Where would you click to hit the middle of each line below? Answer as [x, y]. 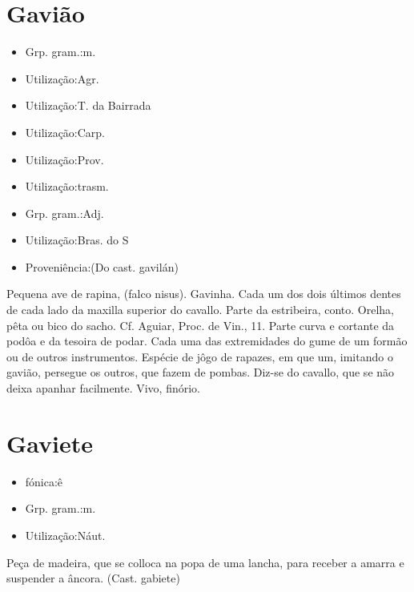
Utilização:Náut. [65, 535]
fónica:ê [44, 481]
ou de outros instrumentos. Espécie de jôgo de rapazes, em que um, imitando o [200, 356]
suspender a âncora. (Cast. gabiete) [93, 578]
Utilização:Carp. [65, 132]
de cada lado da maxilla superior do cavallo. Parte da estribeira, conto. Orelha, [200, 310]
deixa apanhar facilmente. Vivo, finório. [104, 388]
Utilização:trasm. [67, 186]
